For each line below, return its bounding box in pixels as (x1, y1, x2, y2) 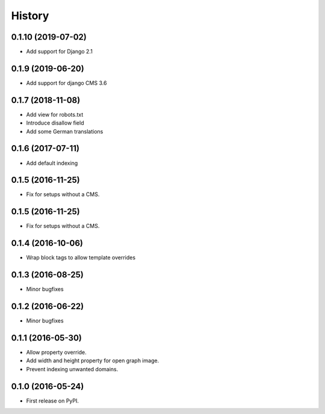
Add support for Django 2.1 (26, 48, 93, 55)
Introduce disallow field (26, 119, 84, 126)
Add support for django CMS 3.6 (26, 79, 107, 87)
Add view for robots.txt (26, 111, 84, 118)
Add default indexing (26, 159, 78, 167)
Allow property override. (26, 349, 87, 356)
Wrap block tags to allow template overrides (26, 254, 135, 261)
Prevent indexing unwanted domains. (26, 365, 119, 372)
